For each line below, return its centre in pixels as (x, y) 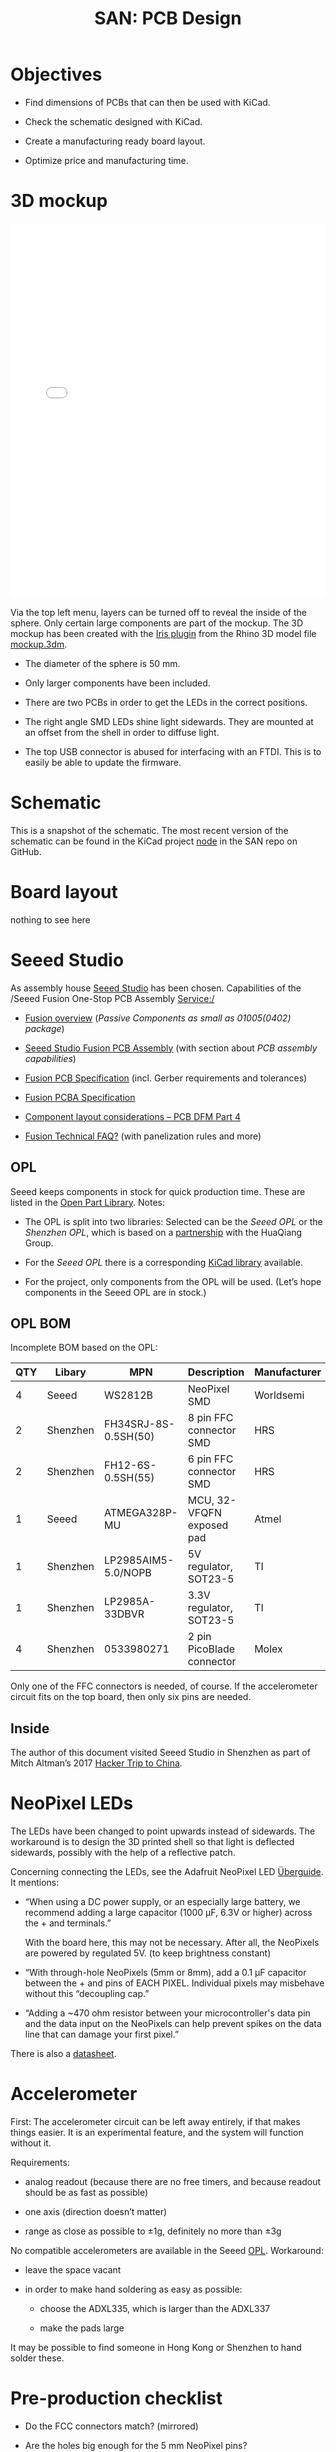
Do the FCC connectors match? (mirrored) (111, 2426)
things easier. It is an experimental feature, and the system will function (157, 2132)
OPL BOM (41, 1323)
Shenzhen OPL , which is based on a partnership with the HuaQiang (163, 1232)
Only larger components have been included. (117, 683)
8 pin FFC (210, 1418)
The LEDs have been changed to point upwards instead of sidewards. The (163, 1831)
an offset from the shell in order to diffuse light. (122, 732)
